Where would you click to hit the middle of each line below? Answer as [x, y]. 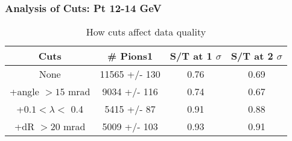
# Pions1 [130, 56]
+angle [24, 92]
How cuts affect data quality [146, 32]
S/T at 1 [191, 56]
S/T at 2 [252, 56]
